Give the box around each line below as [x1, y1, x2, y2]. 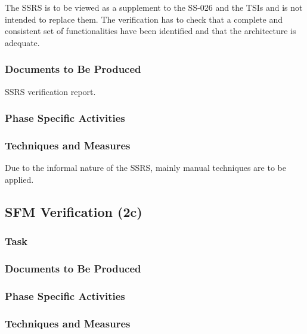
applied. [5, 173, 34, 185]
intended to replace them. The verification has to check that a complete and [5, 13, 283, 25]
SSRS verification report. [5, 85, 96, 97]
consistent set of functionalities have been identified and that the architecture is [5, 24, 296, 37]
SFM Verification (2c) [5, 202, 142, 220]
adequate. [5, 36, 40, 48]
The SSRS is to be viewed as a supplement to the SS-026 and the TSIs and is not [5, 1, 303, 13]
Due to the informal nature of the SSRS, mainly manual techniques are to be [5, 161, 286, 174]
